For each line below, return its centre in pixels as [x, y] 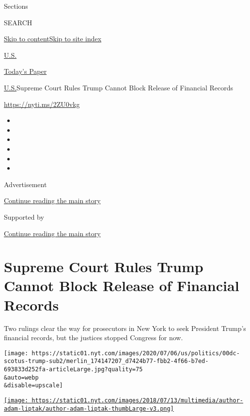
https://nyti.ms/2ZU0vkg [42, 104]
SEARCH [18, 22]
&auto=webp [21, 377]
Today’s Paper [25, 71]
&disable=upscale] [33, 386]
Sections [16, 6]
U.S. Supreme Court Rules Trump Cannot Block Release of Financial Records [119, 87]
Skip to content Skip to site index [53, 39]
